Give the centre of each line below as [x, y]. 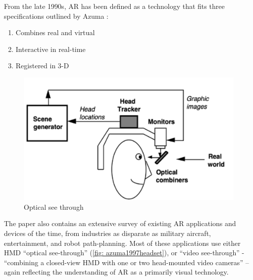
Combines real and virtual [55, 32]
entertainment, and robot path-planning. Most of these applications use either [122, 243]
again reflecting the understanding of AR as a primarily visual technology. [116, 272]
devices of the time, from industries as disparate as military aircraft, [107, 233]
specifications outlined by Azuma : [56, 16]
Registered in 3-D [42, 66]
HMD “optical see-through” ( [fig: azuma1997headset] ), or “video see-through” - [124, 253]
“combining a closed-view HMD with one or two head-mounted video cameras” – [126, 262]
